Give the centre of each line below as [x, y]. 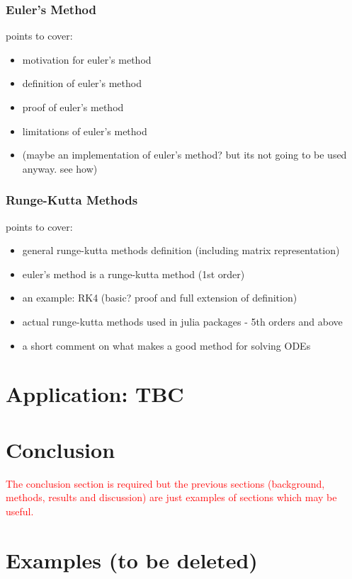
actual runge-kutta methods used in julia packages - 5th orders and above [182, 321]
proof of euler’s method [73, 107]
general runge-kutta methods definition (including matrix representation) [181, 250]
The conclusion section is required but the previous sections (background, [165, 483]
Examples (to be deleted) [132, 560]
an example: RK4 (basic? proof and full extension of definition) [160, 298]
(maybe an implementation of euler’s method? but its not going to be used [184, 155]
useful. [20, 511]
